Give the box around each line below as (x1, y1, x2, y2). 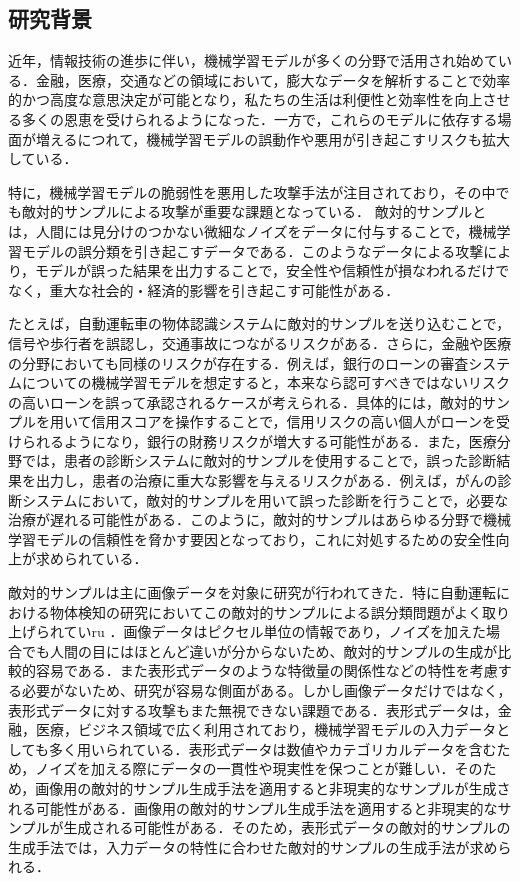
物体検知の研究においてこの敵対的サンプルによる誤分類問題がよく (49, 601, 483, 622)
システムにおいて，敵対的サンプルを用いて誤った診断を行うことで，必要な (21, 489, 509, 510)
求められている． (35, 548, 148, 569)
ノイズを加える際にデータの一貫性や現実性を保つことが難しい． (35, 758, 455, 779)
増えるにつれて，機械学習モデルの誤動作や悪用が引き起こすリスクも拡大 (35, 128, 510, 149)
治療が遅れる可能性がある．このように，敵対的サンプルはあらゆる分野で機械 (8, 509, 511, 530)
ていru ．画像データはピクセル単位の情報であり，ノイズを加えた (63, 621, 486, 642)
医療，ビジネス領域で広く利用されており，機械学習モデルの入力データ (35, 719, 497, 740)
